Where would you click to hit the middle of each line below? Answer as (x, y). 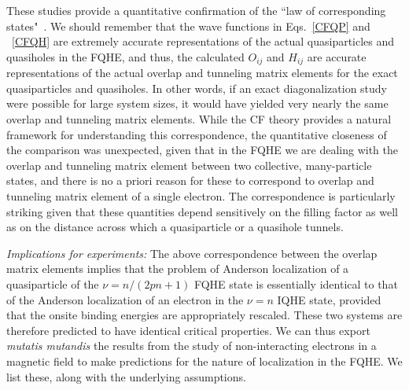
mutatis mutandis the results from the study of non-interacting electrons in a (192, 346)
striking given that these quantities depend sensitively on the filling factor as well (202, 211)
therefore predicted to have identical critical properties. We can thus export (188, 330)
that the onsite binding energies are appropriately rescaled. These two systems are (204, 315)
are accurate (337, 56)
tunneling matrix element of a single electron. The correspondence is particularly (201, 195)
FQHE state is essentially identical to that (296, 283)
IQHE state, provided (329, 299)
